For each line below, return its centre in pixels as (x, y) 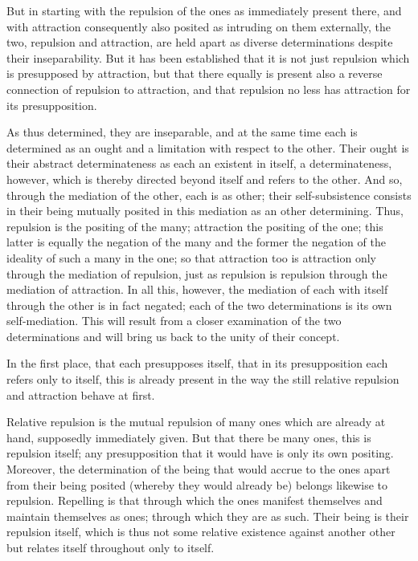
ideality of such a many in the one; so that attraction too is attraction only (191, 257)
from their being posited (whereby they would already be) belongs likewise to (197, 484)
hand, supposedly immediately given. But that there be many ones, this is (189, 437)
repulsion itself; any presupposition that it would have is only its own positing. (200, 453)
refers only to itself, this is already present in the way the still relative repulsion (203, 379)
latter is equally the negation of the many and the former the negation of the (196, 242)
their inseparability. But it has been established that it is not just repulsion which (208, 57)
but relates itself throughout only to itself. (111, 547)
